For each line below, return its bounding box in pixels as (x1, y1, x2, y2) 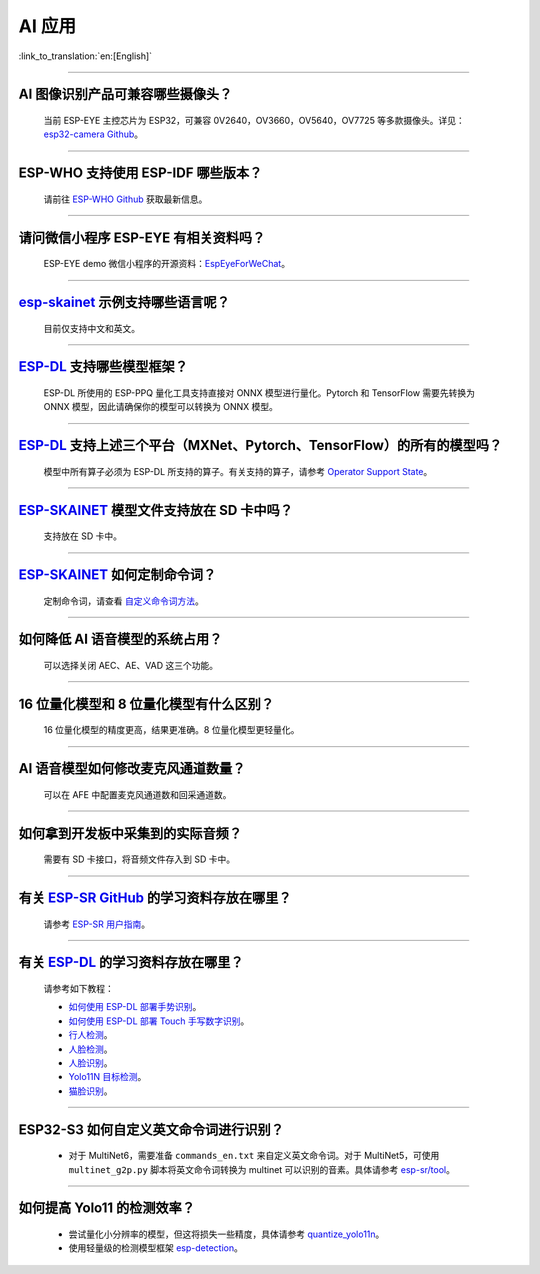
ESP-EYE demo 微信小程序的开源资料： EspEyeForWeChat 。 (43, 258, 290, 270)
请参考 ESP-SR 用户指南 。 (43, 918, 151, 930)
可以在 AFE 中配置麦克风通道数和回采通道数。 (43, 788, 232, 800)
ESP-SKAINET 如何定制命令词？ (18, 566, 217, 583)
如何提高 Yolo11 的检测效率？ (18, 1200, 195, 1217)
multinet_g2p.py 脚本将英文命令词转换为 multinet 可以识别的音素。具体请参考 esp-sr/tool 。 (68, 1163, 455, 1175)
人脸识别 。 (68, 1056, 113, 1069)
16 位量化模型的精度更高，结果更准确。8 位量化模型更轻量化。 (43, 724, 300, 736)
